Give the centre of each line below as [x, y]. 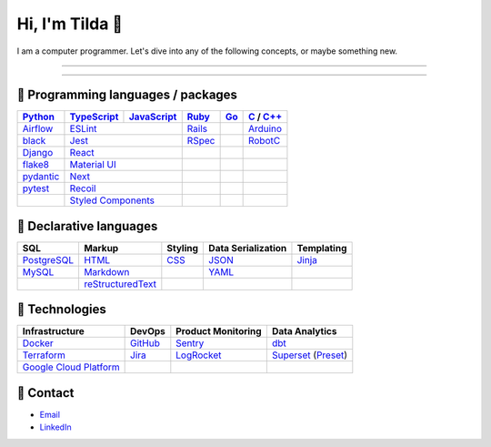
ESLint [83, 129]
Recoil [83, 188]
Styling [183, 248]
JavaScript [153, 117]
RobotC [264, 141]
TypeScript [94, 117]
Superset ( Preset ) [310, 355]
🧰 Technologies [61, 310]
